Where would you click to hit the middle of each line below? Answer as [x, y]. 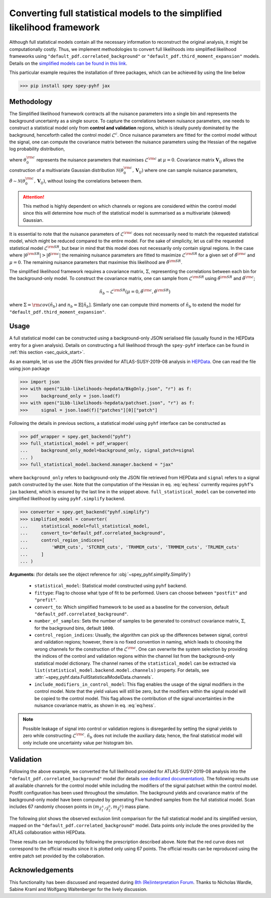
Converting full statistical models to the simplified [116, 13]
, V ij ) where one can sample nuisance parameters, [185, 171]
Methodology [31, 102]
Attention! [34, 197]
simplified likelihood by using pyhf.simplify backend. [67, 499]
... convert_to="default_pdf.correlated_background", [93, 533]
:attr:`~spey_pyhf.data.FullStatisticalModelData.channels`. [94, 677]
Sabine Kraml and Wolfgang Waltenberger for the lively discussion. [78, 889]
